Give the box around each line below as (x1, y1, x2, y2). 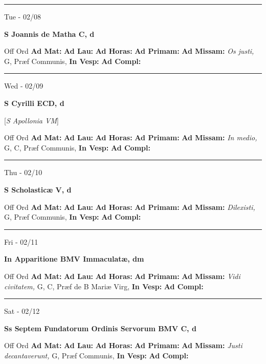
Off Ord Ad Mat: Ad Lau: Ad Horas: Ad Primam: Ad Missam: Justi (4, 340, 242, 351)
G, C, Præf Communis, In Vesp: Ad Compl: (4, 142, 150, 153)
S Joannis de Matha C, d (4, 28, 95, 39)
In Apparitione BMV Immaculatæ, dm (4, 253, 144, 264)
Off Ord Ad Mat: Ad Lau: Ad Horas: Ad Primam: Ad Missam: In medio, (4, 132, 257, 143)
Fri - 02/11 (4, 236, 38, 247)
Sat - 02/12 (4, 306, 40, 316)
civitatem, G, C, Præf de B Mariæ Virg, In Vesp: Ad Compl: (4, 281, 204, 291)
